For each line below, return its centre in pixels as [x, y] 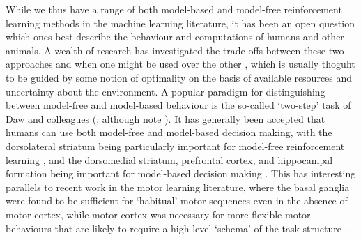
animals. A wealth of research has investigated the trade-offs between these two [175, 50]
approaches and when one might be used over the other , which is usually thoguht [180, 64]
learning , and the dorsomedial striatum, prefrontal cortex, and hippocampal [169, 159]
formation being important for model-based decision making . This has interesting [181, 173]
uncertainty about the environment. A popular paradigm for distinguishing [166, 91]
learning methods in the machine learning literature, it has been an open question [180, 23]
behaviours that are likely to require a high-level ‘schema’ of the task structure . [177, 228]
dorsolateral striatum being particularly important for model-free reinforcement [175, 145]
